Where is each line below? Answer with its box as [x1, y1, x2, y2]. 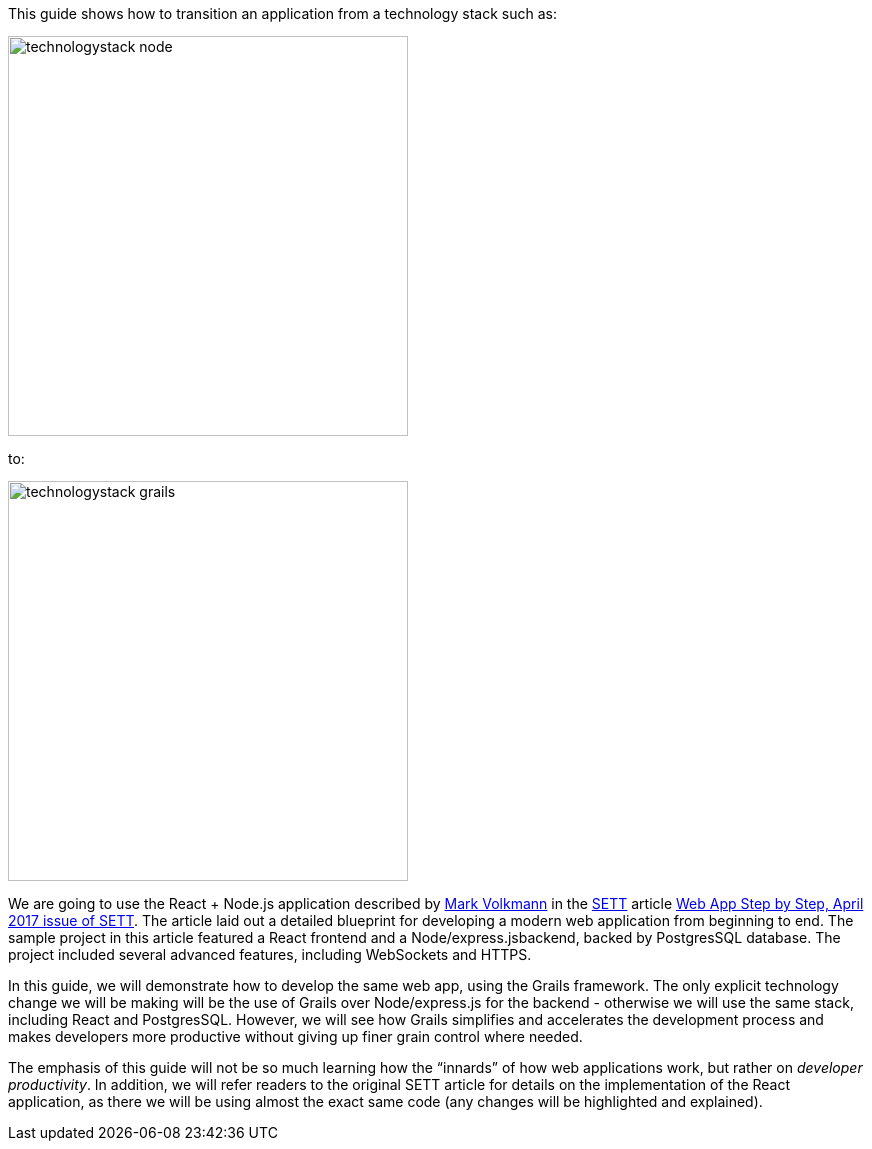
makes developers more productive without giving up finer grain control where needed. [8, 1028, 583, 1045]
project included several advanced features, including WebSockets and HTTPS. [8, 946, 532, 963]
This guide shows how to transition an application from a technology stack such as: [8, 5, 557, 22]
